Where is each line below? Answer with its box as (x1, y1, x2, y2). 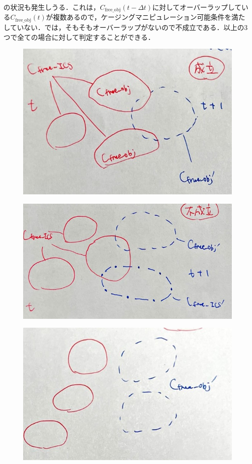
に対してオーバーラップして (152, 2, 242, 12)
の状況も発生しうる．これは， (3, 2, 100, 12)
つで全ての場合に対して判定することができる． (3, 31, 155, 42)
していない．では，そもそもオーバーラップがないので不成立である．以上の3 (3, 22, 248, 32)
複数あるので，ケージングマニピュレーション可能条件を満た (53, 12, 246, 22)
